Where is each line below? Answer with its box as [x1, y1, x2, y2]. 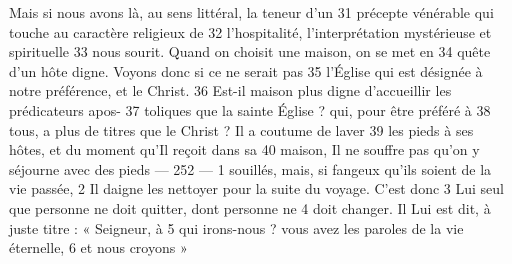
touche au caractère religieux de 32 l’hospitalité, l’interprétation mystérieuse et [9, 21, 492, 42]
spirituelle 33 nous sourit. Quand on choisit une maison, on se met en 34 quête [9, 41, 491, 62]
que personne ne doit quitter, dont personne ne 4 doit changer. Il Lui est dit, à [9, 197, 491, 218]
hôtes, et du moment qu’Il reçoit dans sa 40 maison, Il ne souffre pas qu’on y [9, 139, 480, 160]
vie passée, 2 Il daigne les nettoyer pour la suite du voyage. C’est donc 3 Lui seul [9, 178, 504, 199]
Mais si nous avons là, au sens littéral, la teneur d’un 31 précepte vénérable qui [9, 2, 494, 22]
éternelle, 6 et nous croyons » [9, 237, 188, 258]
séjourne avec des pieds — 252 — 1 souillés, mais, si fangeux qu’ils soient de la [9, 158, 492, 179]
